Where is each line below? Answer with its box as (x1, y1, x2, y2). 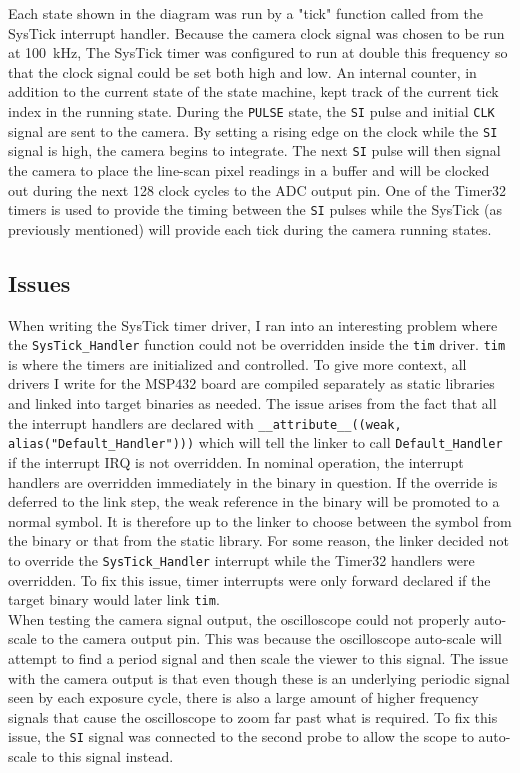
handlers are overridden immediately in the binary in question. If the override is (8, 471, 498, 492)
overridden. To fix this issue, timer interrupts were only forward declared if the (8, 569, 491, 590)
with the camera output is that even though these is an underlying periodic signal (8, 667, 510, 688)
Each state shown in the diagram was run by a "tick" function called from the (8, 3, 483, 23)
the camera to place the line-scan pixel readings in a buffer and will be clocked (8, 159, 490, 180)
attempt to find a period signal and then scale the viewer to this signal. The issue (8, 647, 508, 668)
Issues (8, 267, 71, 298)
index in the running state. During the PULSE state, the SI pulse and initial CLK (8, 100, 495, 121)
